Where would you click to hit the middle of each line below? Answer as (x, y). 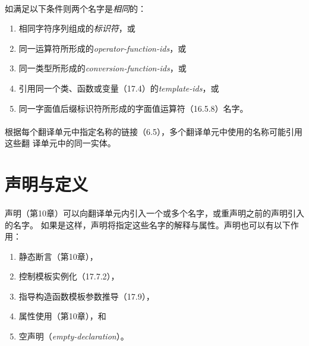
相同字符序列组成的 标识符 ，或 (77, 28)
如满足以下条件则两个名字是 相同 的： (75, 8)
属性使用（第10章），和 (62, 316)
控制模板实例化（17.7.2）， (69, 276)
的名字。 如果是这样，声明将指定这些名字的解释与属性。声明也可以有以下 (148, 224)
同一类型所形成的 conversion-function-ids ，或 (103, 68)
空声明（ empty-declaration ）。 (74, 336)
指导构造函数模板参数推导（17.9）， (86, 296)
